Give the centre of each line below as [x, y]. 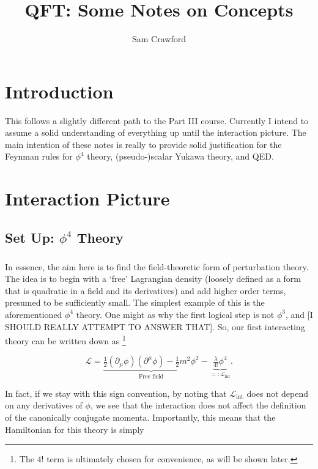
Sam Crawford [159, 39]
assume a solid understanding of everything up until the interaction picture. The [156, 132]
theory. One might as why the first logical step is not [175, 314]
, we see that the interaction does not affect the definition [198, 405]
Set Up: [30, 237]
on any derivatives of [44, 405]
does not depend [277, 393]
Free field [151, 377]
